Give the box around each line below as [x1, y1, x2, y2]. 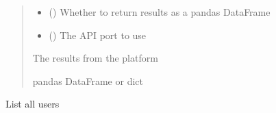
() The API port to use [49, 27, 147, 42]
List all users [5, 97, 60, 111]
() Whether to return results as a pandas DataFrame [49, 5, 271, 18]
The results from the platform [32, 51, 158, 65]
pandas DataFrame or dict [32, 73, 143, 88]
